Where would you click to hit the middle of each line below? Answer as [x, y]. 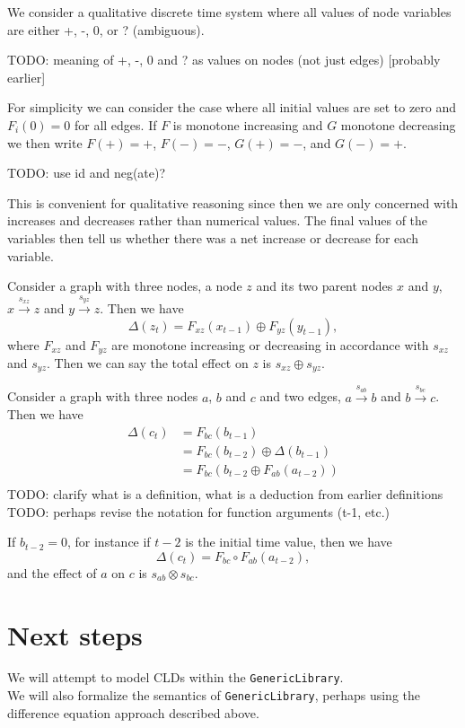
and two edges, [300, 396]
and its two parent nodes [325, 286]
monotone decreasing [398, 124]
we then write [45, 142]
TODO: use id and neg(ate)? [87, 173]
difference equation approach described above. [133, 712]
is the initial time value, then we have [289, 542]
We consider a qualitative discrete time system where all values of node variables [229, 12]
